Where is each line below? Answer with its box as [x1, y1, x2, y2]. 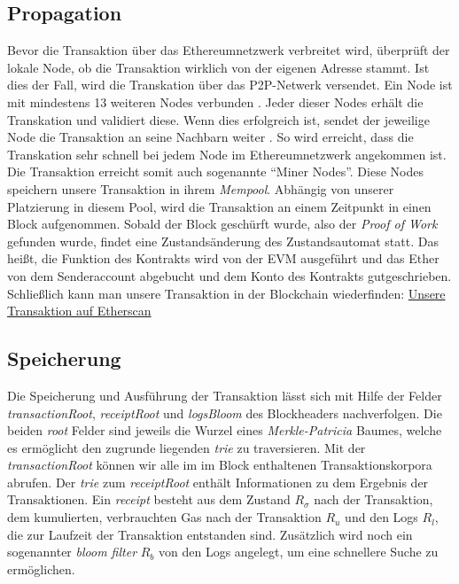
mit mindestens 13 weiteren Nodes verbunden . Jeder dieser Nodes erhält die [7, 92, 424, 111]
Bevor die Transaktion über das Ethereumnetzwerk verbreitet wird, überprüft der [7, 41, 450, 59]
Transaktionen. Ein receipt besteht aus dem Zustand [7, 490, 291, 509]
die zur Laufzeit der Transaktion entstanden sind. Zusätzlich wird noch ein [7, 525, 413, 543]
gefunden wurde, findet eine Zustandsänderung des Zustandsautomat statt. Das [7, 231, 439, 250]
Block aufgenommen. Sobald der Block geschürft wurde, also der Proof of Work [7, 214, 438, 233]
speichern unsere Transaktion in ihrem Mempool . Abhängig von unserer [7, 179, 394, 198]
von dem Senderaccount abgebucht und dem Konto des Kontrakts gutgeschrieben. [7, 266, 452, 284]
